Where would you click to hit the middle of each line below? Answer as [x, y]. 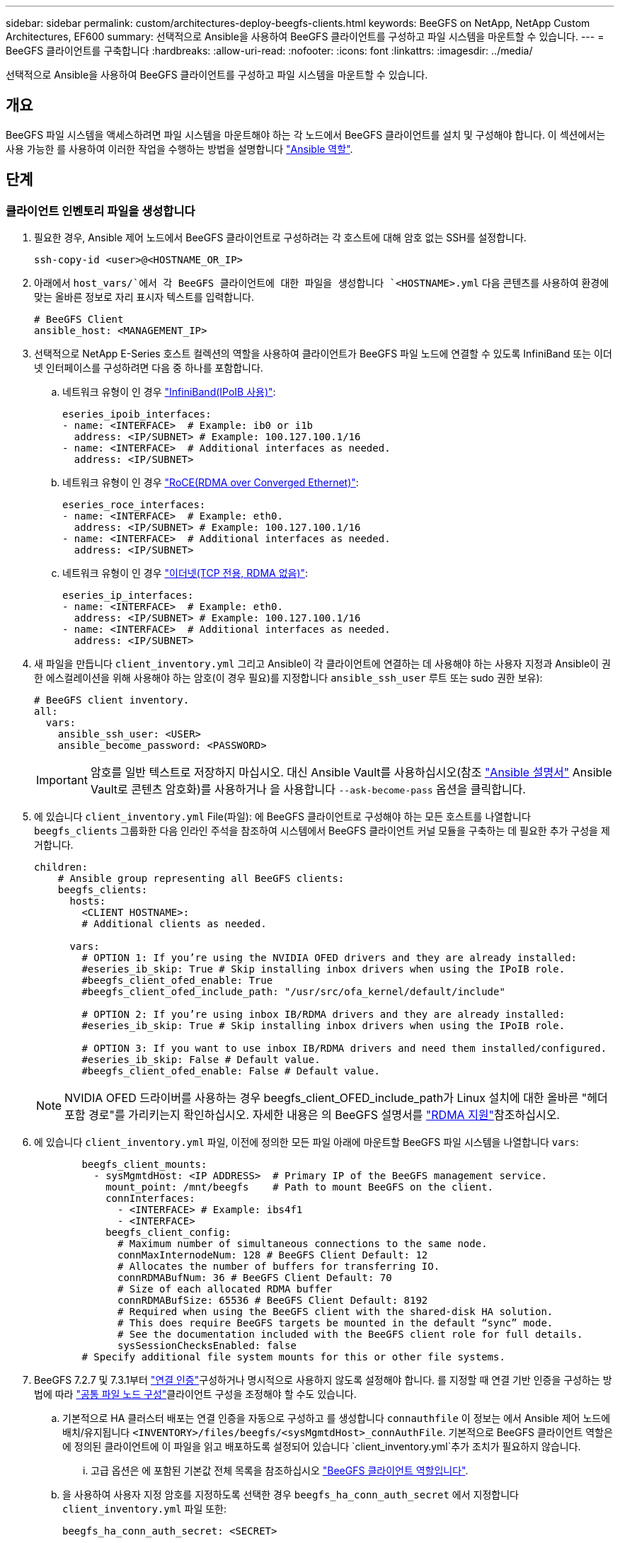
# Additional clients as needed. [174, 924]
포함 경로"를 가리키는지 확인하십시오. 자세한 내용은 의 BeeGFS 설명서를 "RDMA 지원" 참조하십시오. [312, 1115]
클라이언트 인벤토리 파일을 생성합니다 [101, 211]
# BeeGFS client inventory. [112, 700]
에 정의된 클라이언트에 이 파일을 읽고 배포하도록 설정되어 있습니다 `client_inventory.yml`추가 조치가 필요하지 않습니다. [322, 1447]
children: [61, 867]
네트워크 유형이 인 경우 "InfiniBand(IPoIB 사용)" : [169, 392]
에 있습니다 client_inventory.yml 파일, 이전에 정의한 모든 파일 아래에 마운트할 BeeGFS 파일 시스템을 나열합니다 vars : [306, 1142]
